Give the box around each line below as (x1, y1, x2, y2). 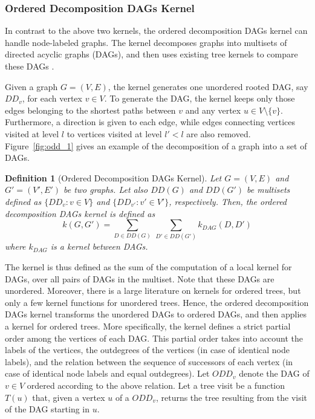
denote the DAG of (239, 367, 310, 380)
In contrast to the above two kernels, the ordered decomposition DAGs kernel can (5, 24, 308, 37)
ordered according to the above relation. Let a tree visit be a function (27, 378, 285, 391)
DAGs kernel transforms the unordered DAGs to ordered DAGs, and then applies (5, 308, 307, 320)
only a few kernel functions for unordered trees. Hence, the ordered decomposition (5, 296, 309, 308)
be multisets (247, 183, 290, 196)
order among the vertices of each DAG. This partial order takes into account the (5, 331, 304, 344)
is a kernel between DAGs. (50, 240, 148, 253)
